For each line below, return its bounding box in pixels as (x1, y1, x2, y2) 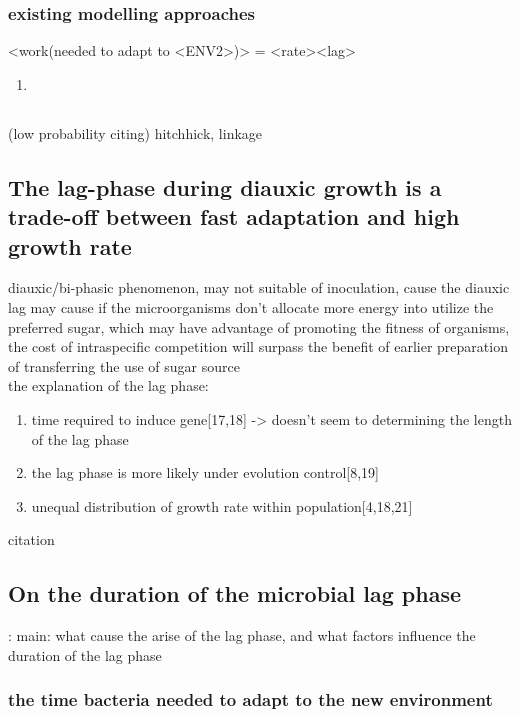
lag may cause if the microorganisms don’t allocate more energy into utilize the (8, 296, 494, 317)
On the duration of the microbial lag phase (8, 578, 461, 609)
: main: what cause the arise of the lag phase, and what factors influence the (8, 625, 476, 646)
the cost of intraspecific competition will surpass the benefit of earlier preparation (8, 336, 508, 357)
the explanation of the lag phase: (8, 375, 209, 396)
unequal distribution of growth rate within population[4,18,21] (31, 495, 413, 516)
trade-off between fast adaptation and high (8, 201, 460, 232)
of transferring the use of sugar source (8, 355, 240, 376)
